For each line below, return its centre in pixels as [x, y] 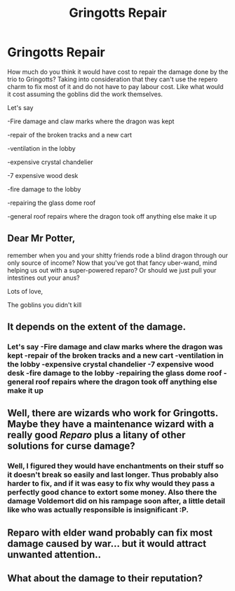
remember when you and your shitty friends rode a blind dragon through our [118, 255]
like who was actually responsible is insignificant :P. [98, 510]
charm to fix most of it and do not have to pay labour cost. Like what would [115, 86]
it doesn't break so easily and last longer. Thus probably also [113, 475]
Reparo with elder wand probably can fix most [110, 532]
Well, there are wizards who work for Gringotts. [113, 413]
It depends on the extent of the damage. [97, 327]
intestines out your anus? [44, 278]
